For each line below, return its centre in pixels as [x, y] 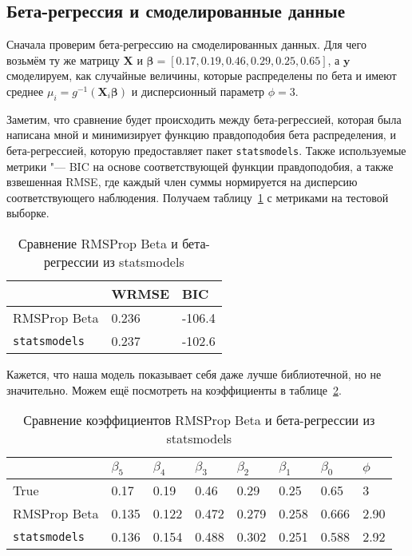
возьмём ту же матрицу [63, 60]
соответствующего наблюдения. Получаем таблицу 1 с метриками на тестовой [198, 197]
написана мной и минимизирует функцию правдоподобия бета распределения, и [201, 135]
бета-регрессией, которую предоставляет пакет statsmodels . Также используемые [206, 150]
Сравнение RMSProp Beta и [98, 243]
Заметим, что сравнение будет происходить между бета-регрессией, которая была [204, 119]
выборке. [28, 213]
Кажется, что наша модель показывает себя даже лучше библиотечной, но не [194, 374]
